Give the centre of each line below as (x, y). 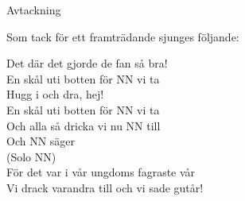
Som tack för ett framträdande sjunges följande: (123, 36)
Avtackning (34, 10)
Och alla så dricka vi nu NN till (84, 125)
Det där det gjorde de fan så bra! (87, 63)
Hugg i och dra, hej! (55, 94)
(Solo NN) (31, 156)
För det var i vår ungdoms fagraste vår (101, 172)
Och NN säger (41, 141)
